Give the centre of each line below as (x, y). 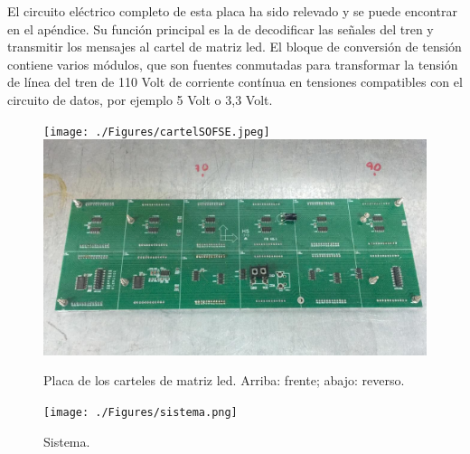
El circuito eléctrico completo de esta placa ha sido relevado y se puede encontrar (232, 11)
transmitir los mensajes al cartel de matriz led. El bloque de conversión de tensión (235, 47)
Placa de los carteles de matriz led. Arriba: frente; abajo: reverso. (224, 380)
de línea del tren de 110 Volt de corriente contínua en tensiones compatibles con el (235, 82)
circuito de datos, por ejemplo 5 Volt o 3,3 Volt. (140, 99)
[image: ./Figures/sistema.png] (141, 412)
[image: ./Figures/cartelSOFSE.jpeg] (157, 132)
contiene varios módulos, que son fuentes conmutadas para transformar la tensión (233, 64)
